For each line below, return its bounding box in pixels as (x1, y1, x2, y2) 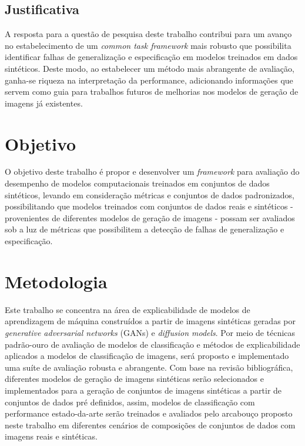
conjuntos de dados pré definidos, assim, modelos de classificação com (5, 395, 255, 408)
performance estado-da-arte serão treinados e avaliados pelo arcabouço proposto (5, 407, 293, 420)
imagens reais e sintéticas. (5, 430, 98, 442)
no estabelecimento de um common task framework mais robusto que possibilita (5, 39, 291, 51)
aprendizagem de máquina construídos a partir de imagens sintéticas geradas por (5, 315, 296, 327)
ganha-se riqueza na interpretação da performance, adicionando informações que (5, 74, 293, 86)
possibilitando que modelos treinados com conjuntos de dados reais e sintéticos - (5, 200, 293, 212)
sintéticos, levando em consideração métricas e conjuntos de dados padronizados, (5, 188, 294, 201)
